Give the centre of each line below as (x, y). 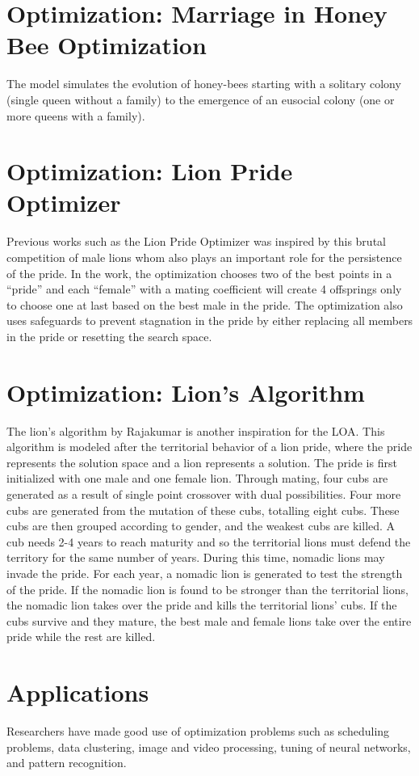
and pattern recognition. (67, 763)
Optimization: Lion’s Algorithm (186, 392)
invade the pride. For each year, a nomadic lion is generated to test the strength (205, 574)
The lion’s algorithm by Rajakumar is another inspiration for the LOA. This (196, 430)
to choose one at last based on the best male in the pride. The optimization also (205, 304)
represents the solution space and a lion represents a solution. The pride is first (202, 462)
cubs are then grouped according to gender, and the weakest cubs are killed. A (201, 526)
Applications (78, 692)
